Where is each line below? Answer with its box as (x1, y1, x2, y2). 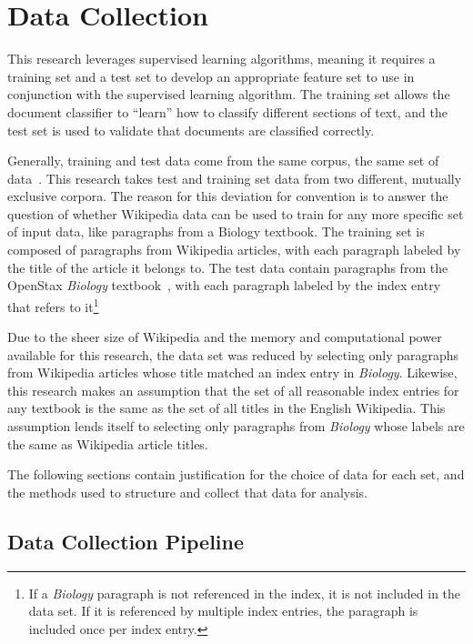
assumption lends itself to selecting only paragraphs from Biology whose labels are (7, 417, 465, 436)
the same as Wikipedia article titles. (7, 434, 208, 453)
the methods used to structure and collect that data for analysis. (7, 482, 368, 501)
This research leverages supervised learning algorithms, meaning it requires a (7, 49, 436, 68)
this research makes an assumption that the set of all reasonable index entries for (7, 380, 459, 399)
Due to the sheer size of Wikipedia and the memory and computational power (7, 327, 442, 347)
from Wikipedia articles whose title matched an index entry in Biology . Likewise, (7, 363, 458, 382)
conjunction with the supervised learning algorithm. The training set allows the (7, 85, 450, 104)
